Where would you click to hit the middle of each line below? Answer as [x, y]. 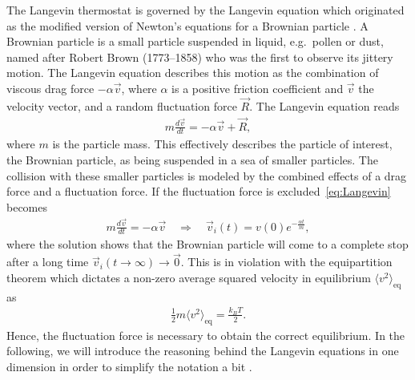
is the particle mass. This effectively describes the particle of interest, [222, 144]
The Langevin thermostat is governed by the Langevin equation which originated [205, 10]
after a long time [48, 262]
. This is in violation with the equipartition [286, 262]
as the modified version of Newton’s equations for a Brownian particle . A [187, 25]
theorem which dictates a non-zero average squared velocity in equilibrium [189, 277]
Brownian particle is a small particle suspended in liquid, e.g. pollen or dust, [195, 41]
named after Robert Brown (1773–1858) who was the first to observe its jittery [200, 57]
